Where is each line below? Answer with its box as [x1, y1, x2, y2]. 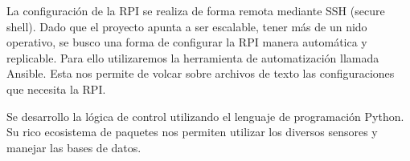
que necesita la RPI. [6, 80, 106, 97]
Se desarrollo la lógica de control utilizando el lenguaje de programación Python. [6, 107, 404, 124]
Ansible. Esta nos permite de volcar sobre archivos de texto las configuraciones [6, 65, 395, 82]
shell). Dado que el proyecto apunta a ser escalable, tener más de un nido [6, 18, 367, 34]
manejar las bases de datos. [6, 139, 141, 155]
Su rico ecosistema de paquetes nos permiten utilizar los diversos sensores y [6, 123, 378, 140]
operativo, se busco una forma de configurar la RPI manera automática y [6, 34, 367, 50]
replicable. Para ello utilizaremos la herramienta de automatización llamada [6, 49, 379, 66]
